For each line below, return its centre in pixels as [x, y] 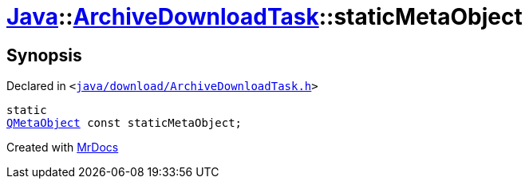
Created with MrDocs [63, 148]
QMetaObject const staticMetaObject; [124, 123]
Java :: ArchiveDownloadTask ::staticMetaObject [264, 17]
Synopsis [44, 55]
